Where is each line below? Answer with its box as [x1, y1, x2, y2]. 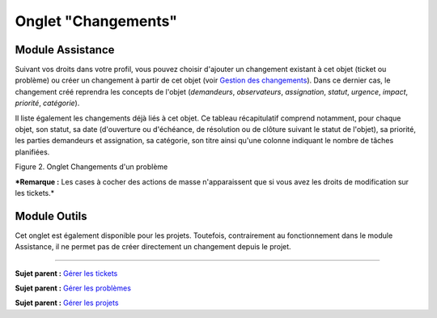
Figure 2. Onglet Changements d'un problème [15, 162, 168, 172]
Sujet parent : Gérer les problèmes [15, 283, 131, 293]
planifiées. [15, 146, 50, 157]
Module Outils [15, 209, 88, 223]
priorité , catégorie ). [15, 98, 80, 108]
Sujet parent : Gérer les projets [15, 298, 119, 307]
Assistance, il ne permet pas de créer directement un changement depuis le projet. [15, 242, 291, 252]
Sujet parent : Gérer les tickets [15, 268, 118, 278]
